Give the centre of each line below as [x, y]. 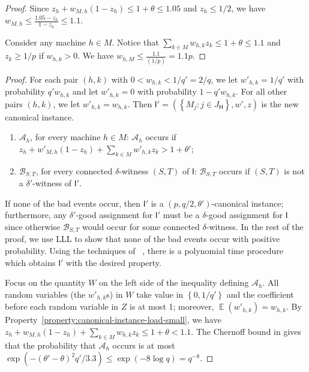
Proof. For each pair [42, 79]
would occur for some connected [141, 226]
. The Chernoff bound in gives [246, 331]
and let [85, 91]
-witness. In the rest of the [255, 226]
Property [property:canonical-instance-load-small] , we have [113, 320]
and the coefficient [260, 294]
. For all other [262, 91]
